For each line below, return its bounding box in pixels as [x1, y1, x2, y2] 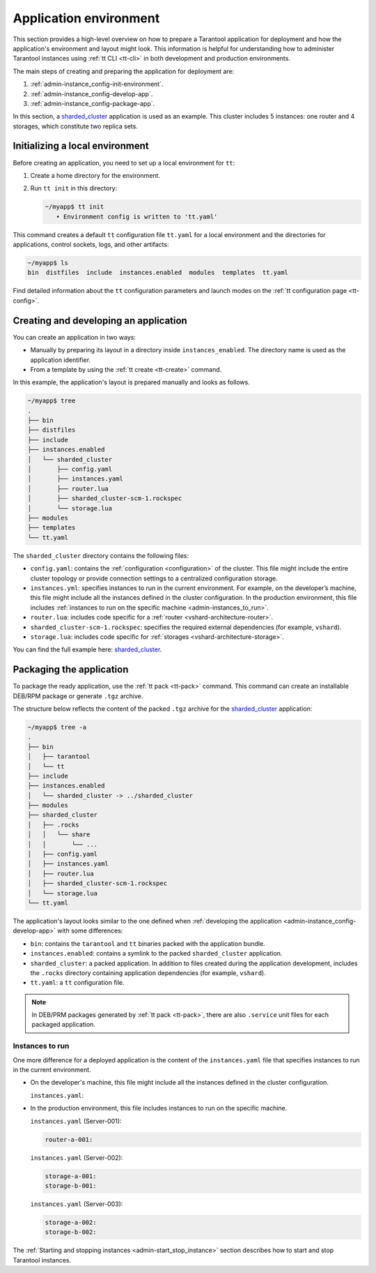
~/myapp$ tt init [45, 203, 104, 211]
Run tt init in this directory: [30, 184, 118, 193]
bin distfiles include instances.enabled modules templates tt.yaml [27, 269, 289, 277]
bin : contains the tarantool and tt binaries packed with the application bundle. [30, 939, 265, 948]
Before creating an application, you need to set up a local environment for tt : [13, 158, 235, 167]
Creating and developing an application [13, 315, 187, 326]
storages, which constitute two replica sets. [13, 122, 139, 130]
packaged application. [31, 1020, 95, 1029]
